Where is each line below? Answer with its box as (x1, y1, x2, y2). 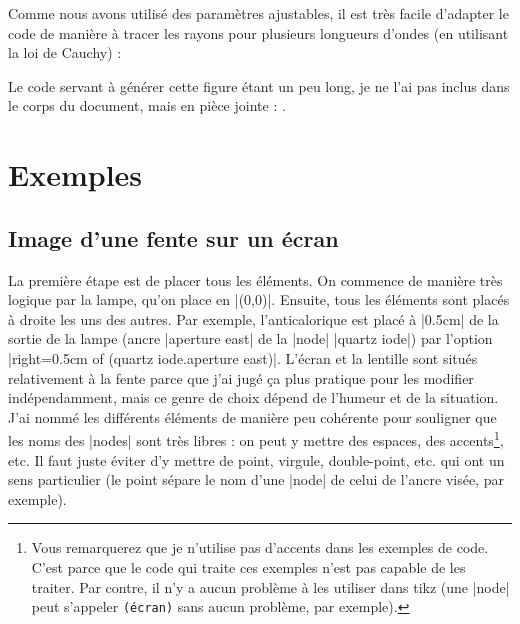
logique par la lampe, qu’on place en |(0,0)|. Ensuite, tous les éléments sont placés (8, 289, 510, 310)
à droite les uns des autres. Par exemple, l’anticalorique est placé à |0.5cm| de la (8, 308, 499, 329)
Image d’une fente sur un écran (8, 222, 339, 253)
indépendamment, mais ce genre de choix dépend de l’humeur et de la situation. (8, 387, 499, 408)
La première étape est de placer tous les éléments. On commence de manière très (8, 269, 503, 290)
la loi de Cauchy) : (8, 42, 122, 63)
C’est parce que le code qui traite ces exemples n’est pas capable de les (31, 556, 466, 577)
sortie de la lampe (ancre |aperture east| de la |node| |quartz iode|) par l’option (8, 328, 493, 349)
